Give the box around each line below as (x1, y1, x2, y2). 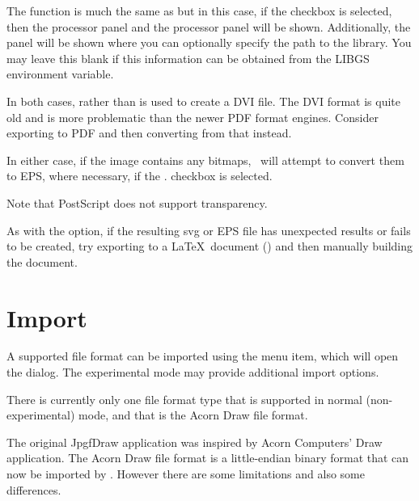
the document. (6, 253, 78, 270)
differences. (6, 481, 61, 498)
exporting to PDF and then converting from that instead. (6, 124, 292, 141)
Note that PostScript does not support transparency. (6, 194, 268, 211)
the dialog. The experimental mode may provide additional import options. (6, 364, 379, 381)
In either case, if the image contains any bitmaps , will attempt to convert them (6, 151, 404, 168)
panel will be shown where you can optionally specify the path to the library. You (6, 34, 412, 51)
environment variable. (6, 65, 114, 82)
